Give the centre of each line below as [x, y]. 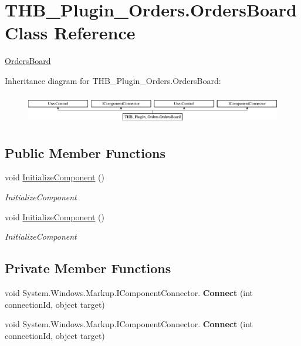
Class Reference [70, 33]
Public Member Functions [85, 152]
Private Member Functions [88, 268]
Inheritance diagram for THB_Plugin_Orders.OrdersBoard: [113, 80]
